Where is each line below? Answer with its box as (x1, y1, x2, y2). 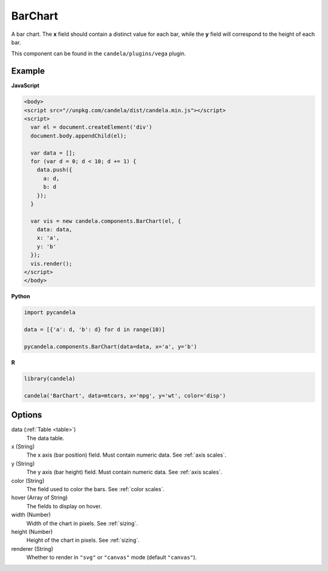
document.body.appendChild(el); (30, 132, 127, 139)
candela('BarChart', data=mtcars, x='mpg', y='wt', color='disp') (24, 392, 226, 399)
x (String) (11, 443, 35, 450)
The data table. (26, 434, 64, 441)
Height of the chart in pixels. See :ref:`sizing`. (26, 536, 140, 544)
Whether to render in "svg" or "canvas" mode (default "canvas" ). (26, 554, 197, 561)
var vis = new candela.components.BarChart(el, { (30, 217, 182, 225)
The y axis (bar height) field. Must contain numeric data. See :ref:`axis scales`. (26, 469, 222, 476)
